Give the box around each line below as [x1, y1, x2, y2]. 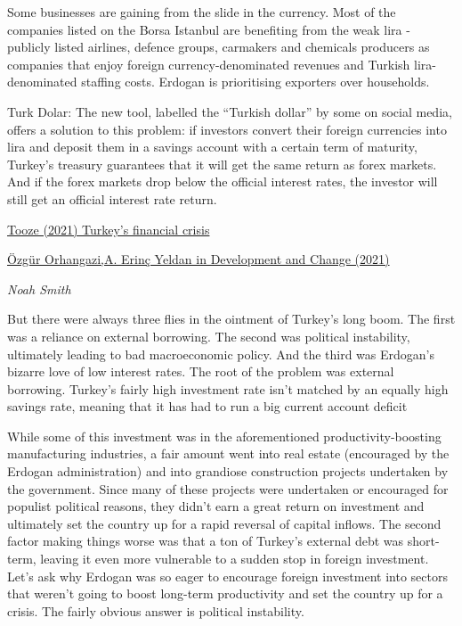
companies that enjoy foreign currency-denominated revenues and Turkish [7, 54, 410, 73]
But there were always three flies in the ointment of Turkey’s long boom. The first [7, 309, 456, 328]
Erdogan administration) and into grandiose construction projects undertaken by [7, 462, 449, 481]
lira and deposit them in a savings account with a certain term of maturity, [7, 137, 417, 156]
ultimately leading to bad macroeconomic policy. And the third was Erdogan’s [7, 344, 435, 363]
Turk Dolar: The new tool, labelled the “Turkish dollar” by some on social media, [7, 102, 452, 120]
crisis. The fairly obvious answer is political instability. [7, 601, 304, 620]
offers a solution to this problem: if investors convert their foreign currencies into [7, 119, 447, 138]
